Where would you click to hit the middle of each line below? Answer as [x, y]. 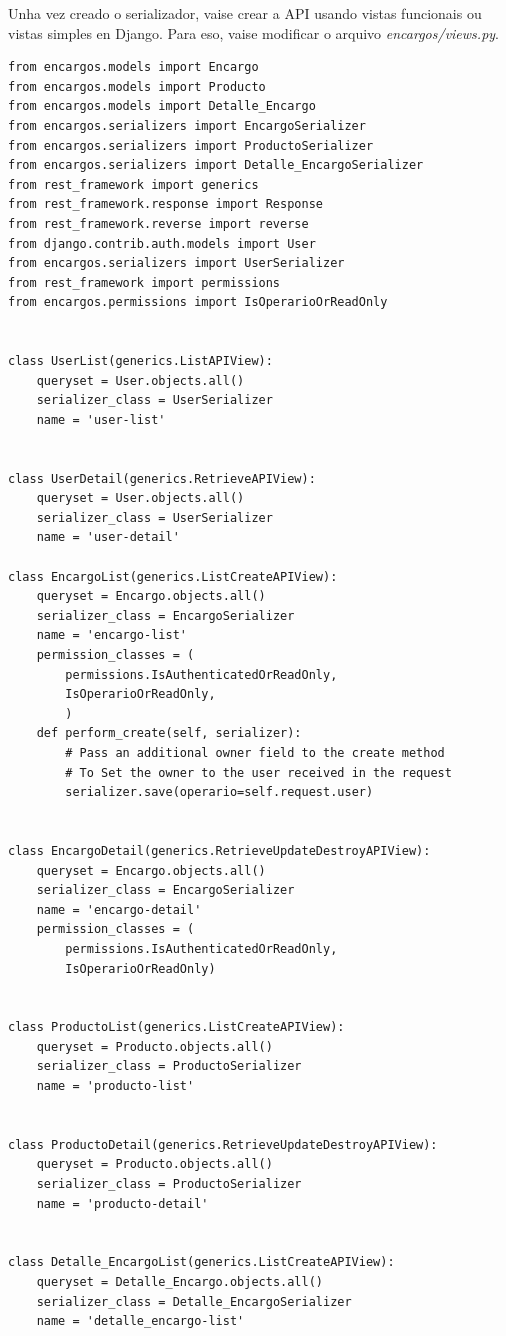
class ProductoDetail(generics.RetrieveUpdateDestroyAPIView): [223, 1144]
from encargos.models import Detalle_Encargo [162, 106]
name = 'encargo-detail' [119, 909]
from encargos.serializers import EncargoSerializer [187, 125]
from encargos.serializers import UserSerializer [176, 263]
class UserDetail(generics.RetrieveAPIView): [162, 478]
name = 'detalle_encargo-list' [140, 1321]
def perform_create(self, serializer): [169, 733]
